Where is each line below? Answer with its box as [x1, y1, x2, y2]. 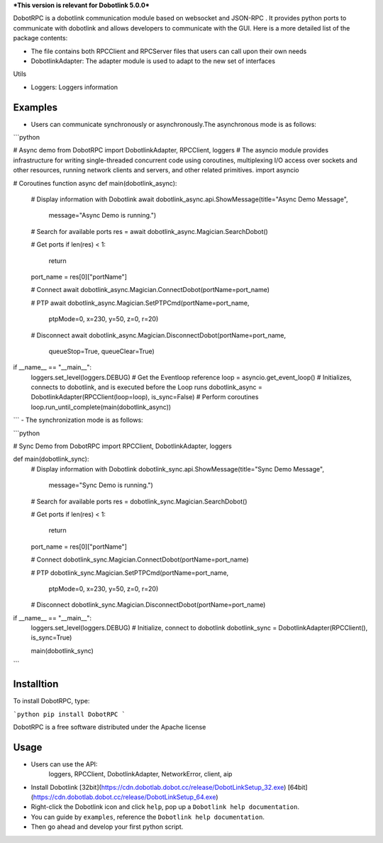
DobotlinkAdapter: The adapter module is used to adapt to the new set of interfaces [30, 57, 276, 65]
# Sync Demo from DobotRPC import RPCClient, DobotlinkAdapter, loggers [13, 442, 232, 450]
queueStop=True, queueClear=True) [48, 347, 155, 355]
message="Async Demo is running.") [48, 211, 157, 220]
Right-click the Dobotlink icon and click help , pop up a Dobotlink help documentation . [30, 803, 299, 811]
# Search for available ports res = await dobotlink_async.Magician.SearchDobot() [30, 227, 269, 235]
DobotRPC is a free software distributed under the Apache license [13, 722, 206, 731]
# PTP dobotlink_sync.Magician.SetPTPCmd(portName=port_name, [30, 568, 229, 577]
